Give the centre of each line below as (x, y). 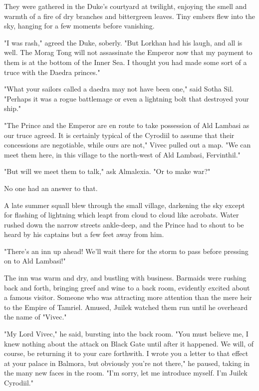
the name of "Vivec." (35, 317)
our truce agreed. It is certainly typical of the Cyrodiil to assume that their (119, 135)
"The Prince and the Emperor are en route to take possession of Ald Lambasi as (127, 125)
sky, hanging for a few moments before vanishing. (79, 26)
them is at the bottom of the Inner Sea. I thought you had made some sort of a (126, 62)
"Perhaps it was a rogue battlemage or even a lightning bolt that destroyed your (127, 98)
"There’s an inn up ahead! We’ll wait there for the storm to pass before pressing (126, 251)
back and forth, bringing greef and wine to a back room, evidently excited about (127, 287)
